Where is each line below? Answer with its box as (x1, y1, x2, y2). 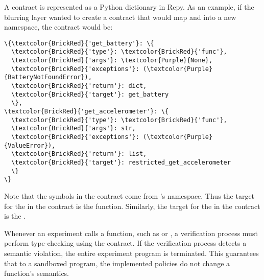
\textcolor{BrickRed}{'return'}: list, (11, 150, 147, 158)
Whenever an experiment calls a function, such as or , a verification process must (4, 227, 258, 238)
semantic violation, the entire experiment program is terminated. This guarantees (4, 247, 259, 258)
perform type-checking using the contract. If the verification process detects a (4, 238, 247, 248)
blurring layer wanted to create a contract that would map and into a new (4, 11, 236, 22)
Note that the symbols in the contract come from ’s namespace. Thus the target (4, 190, 255, 201)
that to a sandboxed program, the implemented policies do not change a (4, 258, 230, 268)
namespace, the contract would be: (4, 21, 113, 32)
